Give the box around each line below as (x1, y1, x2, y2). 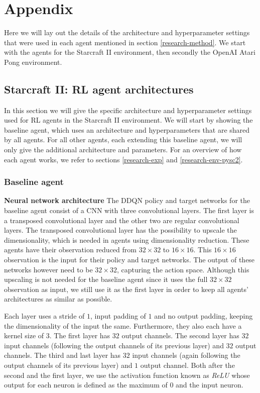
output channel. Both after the (140, 359, 235, 370)
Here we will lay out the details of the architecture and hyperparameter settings (4, 27, 250, 38)
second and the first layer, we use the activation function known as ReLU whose (4, 369, 250, 380)
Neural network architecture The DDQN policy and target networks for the (4, 195, 250, 206)
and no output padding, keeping (154, 311, 253, 321)
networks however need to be (4, 264, 93, 274)
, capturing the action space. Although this (116, 264, 249, 274)
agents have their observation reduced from (4, 244, 137, 255)
